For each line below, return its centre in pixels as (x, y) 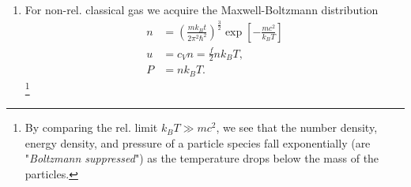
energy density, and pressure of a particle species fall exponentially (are (198, 142)
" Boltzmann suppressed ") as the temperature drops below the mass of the (202, 158)
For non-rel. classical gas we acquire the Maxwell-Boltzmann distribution (202, 9)
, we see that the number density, (297, 127)
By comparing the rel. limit (91, 127)
